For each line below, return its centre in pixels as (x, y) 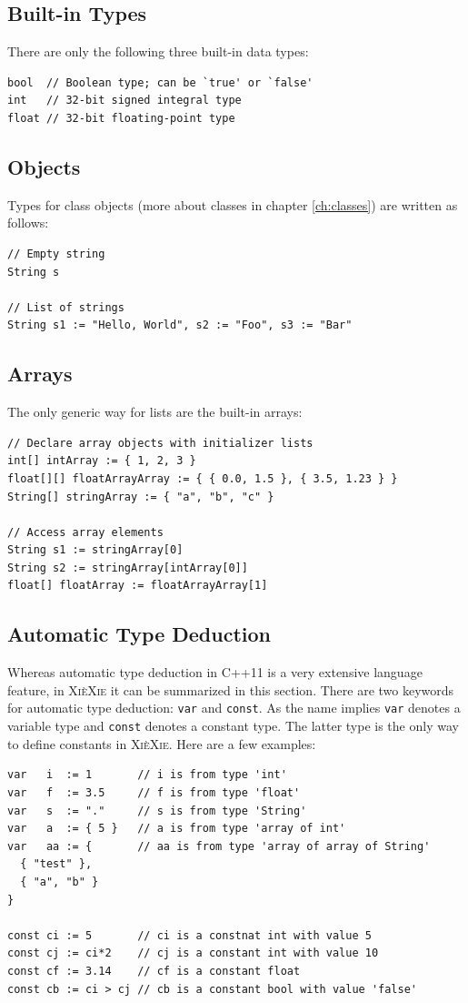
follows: (28, 223)
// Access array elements (85, 532)
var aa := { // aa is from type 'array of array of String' (219, 846)
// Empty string (56, 253)
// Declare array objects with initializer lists (160, 443)
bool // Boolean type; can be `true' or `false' (160, 82)
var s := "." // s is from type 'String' (157, 811)
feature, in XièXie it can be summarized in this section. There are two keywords (231, 689)
